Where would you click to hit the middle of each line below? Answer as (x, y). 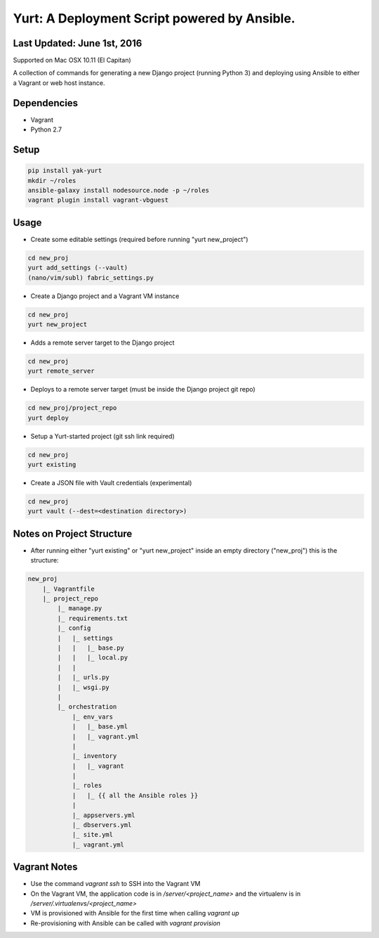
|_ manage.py (80, 609)
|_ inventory (94, 756)
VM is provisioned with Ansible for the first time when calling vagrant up (135, 913)
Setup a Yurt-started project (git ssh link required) (102, 436)
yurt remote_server (61, 371)
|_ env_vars (93, 717)
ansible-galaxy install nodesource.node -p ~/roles (119, 190)
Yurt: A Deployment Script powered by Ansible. (154, 18)
